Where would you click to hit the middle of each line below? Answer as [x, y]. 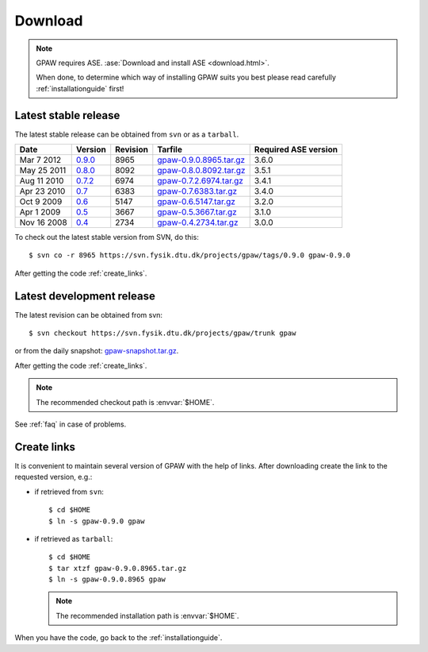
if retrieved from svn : [69, 492]
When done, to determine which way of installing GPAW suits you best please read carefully [186, 77]
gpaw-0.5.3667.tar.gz [197, 212]
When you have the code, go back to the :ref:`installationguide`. [118, 638]
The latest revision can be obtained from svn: [88, 314]
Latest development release [85, 296]
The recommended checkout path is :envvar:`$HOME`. [125, 402]
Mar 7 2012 [40, 160]
